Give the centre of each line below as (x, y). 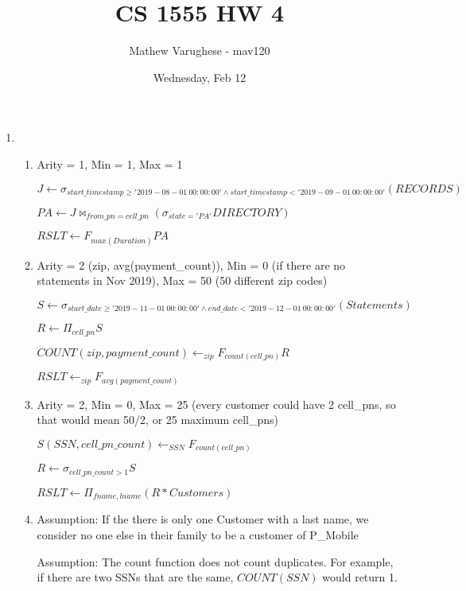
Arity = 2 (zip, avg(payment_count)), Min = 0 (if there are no (191, 264)
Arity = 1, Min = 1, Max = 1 (110, 163)
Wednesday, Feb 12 (200, 77)
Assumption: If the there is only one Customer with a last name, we (203, 519)
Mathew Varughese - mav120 (200, 51)
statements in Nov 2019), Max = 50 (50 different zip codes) (182, 280)
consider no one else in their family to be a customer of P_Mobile (198, 534)
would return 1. (360, 577)
